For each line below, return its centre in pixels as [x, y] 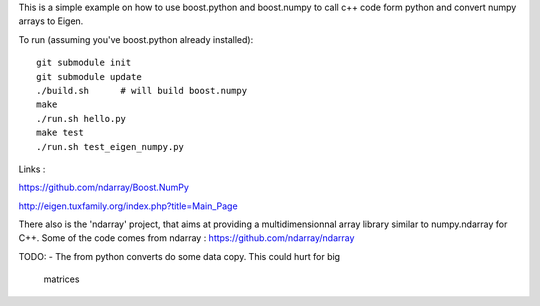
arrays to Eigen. [51, 21]
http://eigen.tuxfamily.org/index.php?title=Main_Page [128, 206]
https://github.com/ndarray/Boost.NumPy [104, 187]
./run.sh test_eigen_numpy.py [110, 146]
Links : [32, 169]
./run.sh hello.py [81, 118]
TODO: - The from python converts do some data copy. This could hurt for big [179, 256]
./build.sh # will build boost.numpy [142, 90]
